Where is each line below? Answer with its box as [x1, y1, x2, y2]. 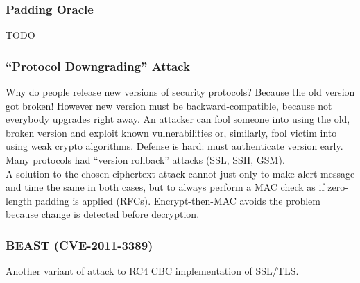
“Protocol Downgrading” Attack [6, 57, 190, 74]
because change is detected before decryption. [6, 207, 200, 221]
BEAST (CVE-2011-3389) [6, 236, 153, 253]
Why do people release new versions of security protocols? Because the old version [6, 85, 355, 99]
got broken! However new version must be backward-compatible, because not [6, 98, 332, 112]
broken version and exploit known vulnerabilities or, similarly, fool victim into [6, 125, 337, 139]
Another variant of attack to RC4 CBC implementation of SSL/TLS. [6, 264, 299, 278]
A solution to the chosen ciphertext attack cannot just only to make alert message [6, 166, 355, 180]
